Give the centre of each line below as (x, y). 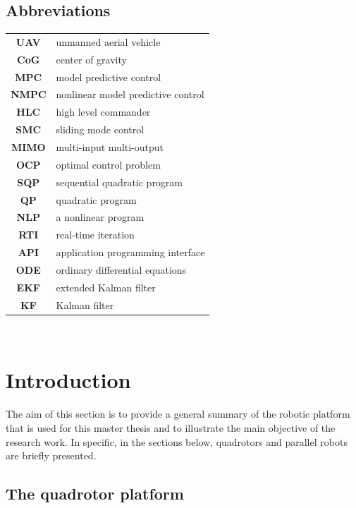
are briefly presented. (51, 455)
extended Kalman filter (106, 287)
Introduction (68, 380)
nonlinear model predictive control (130, 94)
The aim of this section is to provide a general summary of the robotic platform (178, 414)
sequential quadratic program (119, 182)
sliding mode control (100, 129)
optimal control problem (108, 164)
